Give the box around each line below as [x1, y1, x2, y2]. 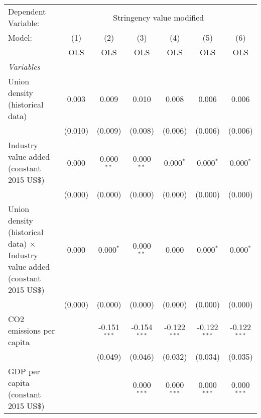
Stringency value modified [113, 11, 204, 23]
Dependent [8, 6, 46, 17]
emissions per [8, 325, 55, 336]
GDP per [8, 365, 40, 377]
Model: [8, 32, 33, 43]
